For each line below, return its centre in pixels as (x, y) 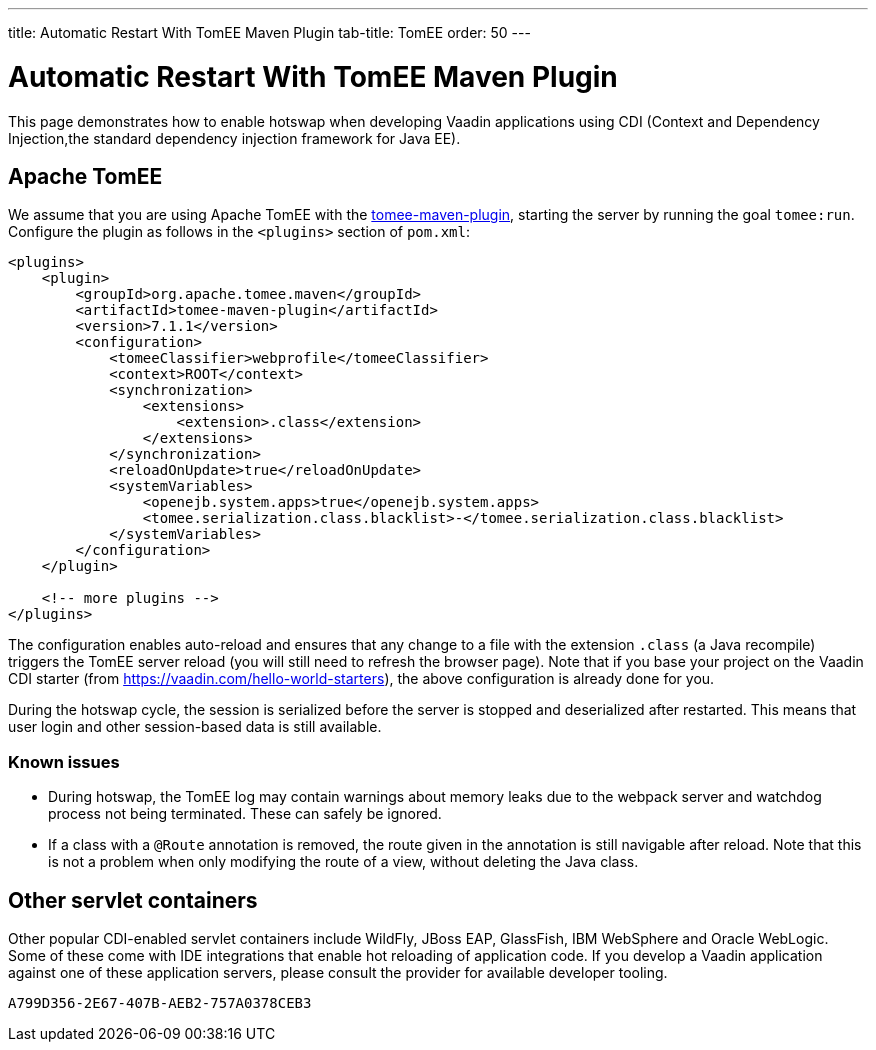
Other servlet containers (133, 900)
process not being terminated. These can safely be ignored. (245, 814)
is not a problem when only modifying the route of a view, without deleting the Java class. (343, 862)
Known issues (64, 761)
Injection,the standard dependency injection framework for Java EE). (234, 138)
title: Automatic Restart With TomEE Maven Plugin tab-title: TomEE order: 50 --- (269, 32)
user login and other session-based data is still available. (195, 727)
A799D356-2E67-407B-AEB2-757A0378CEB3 (160, 1002)
